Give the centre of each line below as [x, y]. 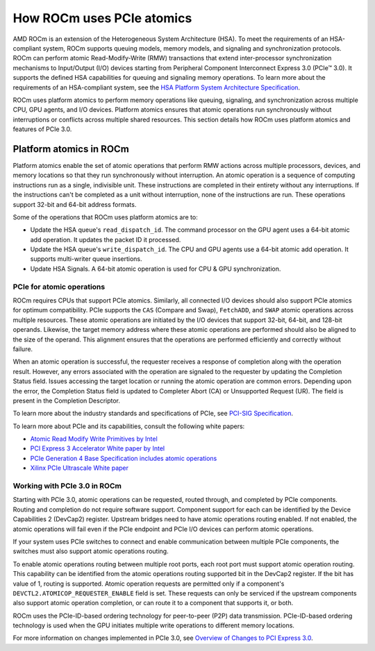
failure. [23, 349]
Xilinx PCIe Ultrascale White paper [79, 468]
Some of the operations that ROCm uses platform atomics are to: [105, 217]
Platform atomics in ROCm [71, 149]
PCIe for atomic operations [59, 287]
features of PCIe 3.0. [42, 129]
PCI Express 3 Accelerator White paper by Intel [98, 448]
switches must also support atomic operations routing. [91, 551]
